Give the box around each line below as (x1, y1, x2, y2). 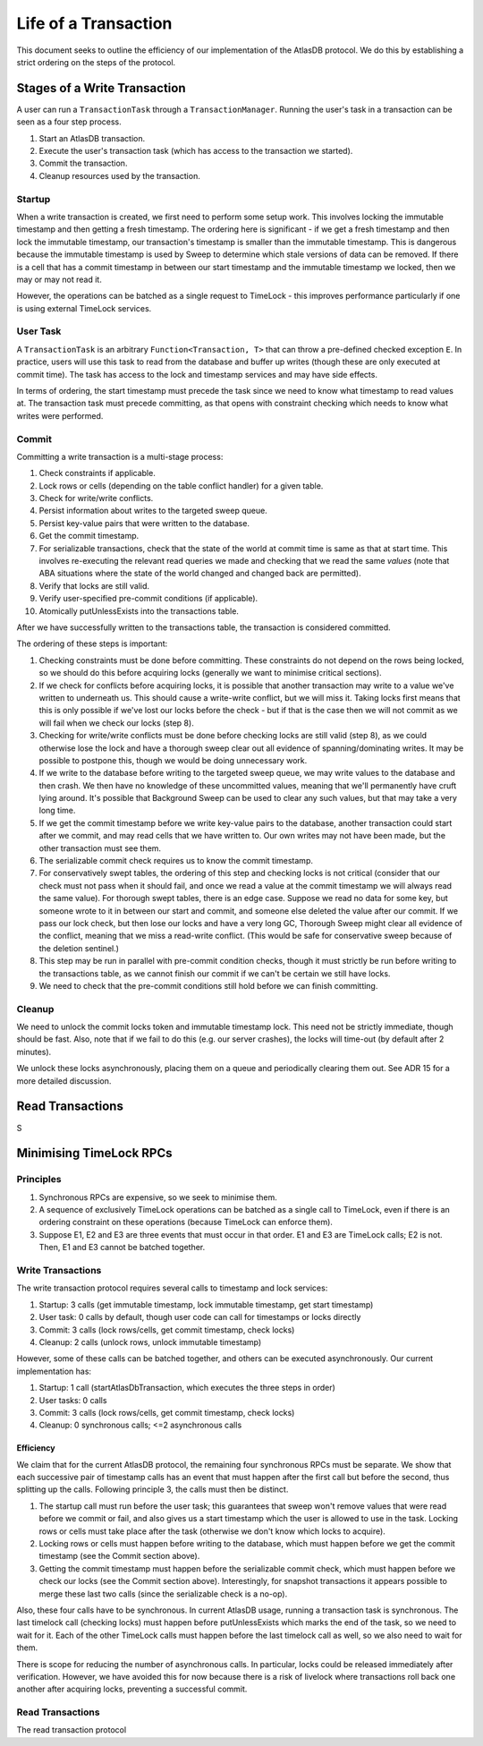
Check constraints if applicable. (38, 468, 156, 479)
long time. (38, 805, 76, 816)
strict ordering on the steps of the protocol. (16, 56, 176, 67)
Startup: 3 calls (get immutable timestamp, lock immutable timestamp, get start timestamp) (38, 1299, 374, 1310)
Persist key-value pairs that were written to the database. (38, 517, 250, 528)
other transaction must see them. (38, 842, 161, 854)
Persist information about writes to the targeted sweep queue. (38, 506, 267, 516)
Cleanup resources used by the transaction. (38, 170, 200, 181)
